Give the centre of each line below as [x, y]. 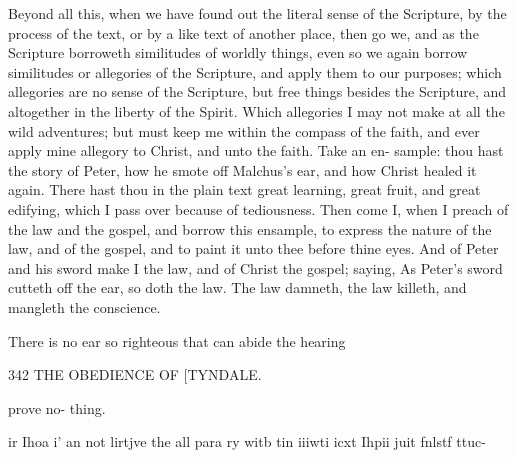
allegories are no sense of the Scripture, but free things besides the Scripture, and [257, 91]
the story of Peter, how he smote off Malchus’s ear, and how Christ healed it [242, 169]
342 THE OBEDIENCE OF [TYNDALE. [135, 374]
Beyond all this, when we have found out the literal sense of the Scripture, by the [257, 13]
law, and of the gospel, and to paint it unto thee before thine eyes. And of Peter [253, 248]
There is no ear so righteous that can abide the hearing [177, 340]
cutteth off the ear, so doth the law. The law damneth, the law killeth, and [237, 287]
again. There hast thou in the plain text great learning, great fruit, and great [244, 189]
